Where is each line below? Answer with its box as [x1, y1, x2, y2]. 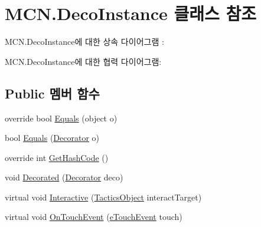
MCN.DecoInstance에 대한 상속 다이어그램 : [5, 35, 164, 48]
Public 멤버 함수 [5, 84, 100, 102]
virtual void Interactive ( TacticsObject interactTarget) [5, 190, 202, 203]
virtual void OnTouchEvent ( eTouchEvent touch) [5, 210, 182, 223]
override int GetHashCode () [5, 151, 109, 163]
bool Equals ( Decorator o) [5, 131, 100, 144]
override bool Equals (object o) [5, 111, 118, 124]
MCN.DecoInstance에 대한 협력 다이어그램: [5, 55, 162, 67]
